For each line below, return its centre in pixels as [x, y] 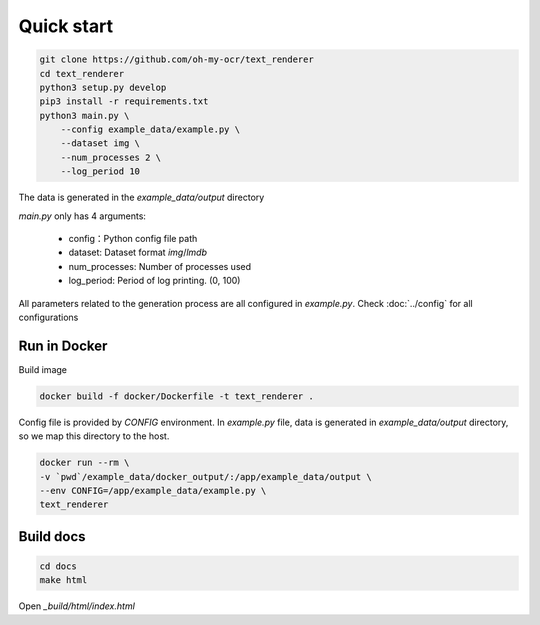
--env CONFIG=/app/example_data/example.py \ [153, 491]
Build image [42, 369]
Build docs [52, 536]
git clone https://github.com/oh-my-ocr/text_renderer [176, 59]
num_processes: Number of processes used [160, 266]
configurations [48, 317]
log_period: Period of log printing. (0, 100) [154, 281]
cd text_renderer [82, 73]
